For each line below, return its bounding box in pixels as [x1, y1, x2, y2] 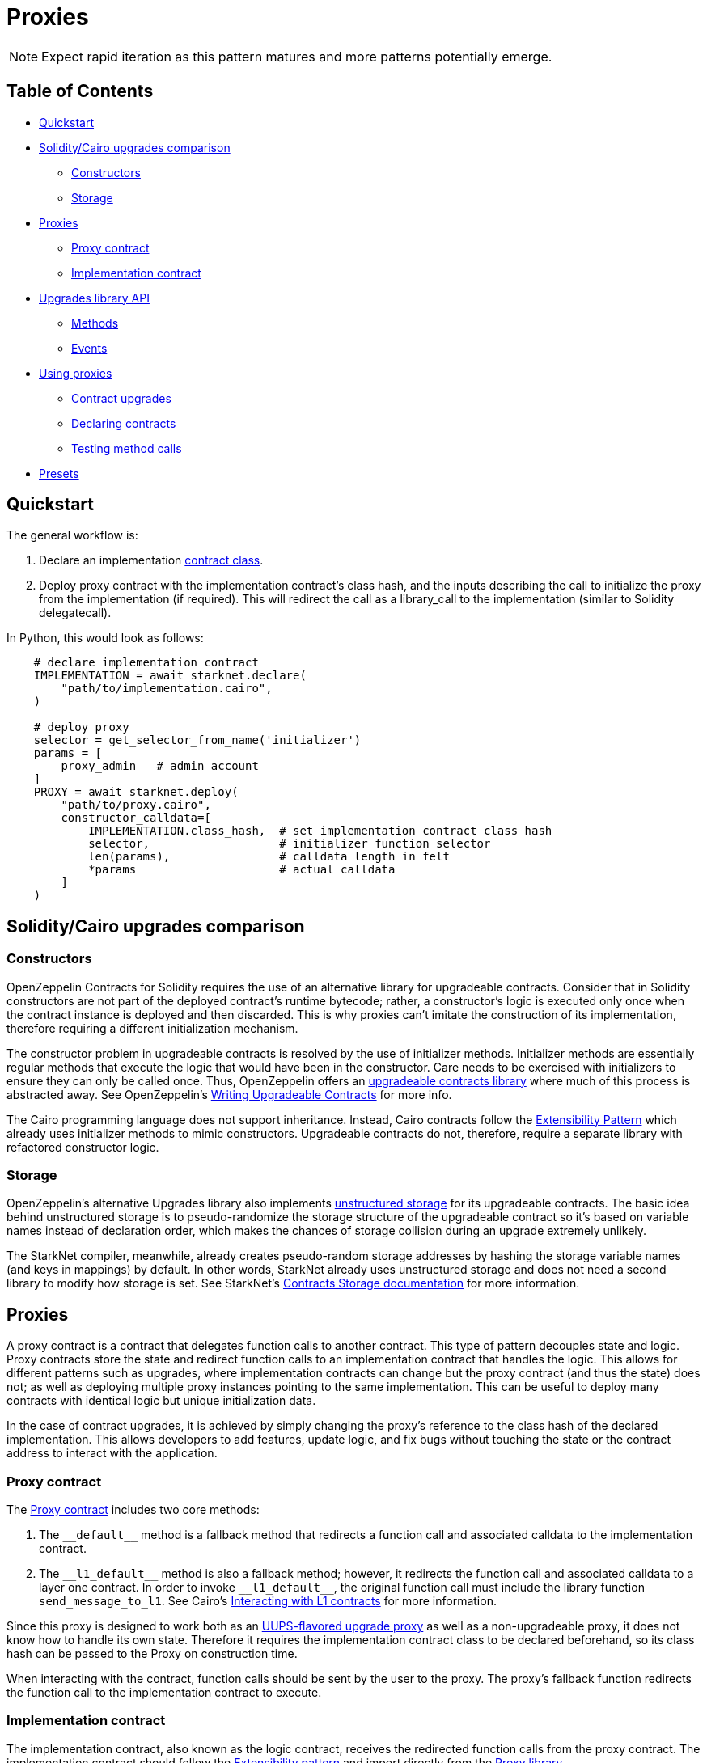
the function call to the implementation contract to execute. [6, 1685, 322, 1699]
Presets [39, 466, 79, 480]
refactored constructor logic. [6, 1139, 159, 1154]
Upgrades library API [39, 290, 150, 305]
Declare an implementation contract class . [39, 553, 264, 568]
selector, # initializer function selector [88, 837, 491, 851]
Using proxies [39, 366, 112, 380]
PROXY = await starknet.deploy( [33, 785, 239, 799]
